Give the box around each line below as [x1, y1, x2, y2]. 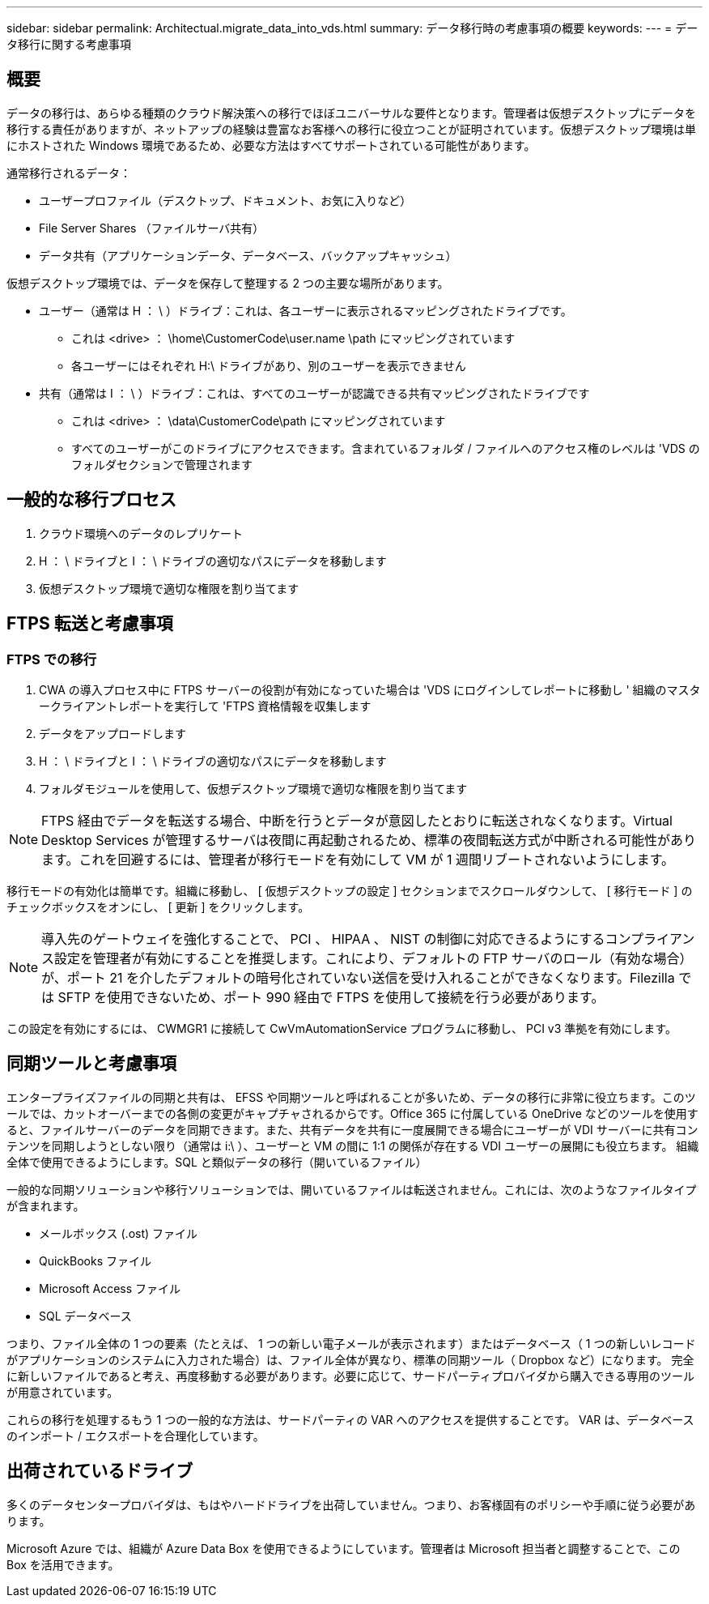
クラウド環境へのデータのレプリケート [39, 526, 243, 540]
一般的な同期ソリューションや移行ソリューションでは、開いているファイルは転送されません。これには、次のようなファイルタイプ [6, 1182, 697, 1197]
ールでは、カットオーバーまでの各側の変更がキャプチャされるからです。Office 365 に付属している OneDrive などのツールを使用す [6, 1106, 698, 1120]
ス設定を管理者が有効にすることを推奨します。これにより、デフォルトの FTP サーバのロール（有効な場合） [41, 949, 693, 966]
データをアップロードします [39, 726, 186, 740]
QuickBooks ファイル [39, 1253, 152, 1268]
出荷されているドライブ [6, 1461, 193, 1482]
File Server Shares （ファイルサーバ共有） [39, 220, 265, 235]
